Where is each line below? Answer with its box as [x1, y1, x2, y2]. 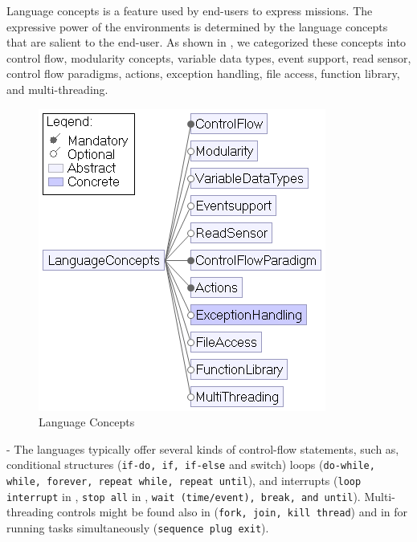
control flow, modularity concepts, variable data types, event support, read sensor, [6, 49, 411, 66]
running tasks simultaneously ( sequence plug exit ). [6, 519, 269, 536]
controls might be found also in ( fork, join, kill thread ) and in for [57, 503, 408, 520]
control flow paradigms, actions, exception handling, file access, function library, [6, 65, 400, 82]
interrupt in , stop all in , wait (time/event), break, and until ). [6, 487, 361, 504]
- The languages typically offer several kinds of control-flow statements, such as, [6, 440, 399, 457]
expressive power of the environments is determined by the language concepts [6, 18, 388, 35]
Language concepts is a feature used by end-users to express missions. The [6, 2, 373, 18]
